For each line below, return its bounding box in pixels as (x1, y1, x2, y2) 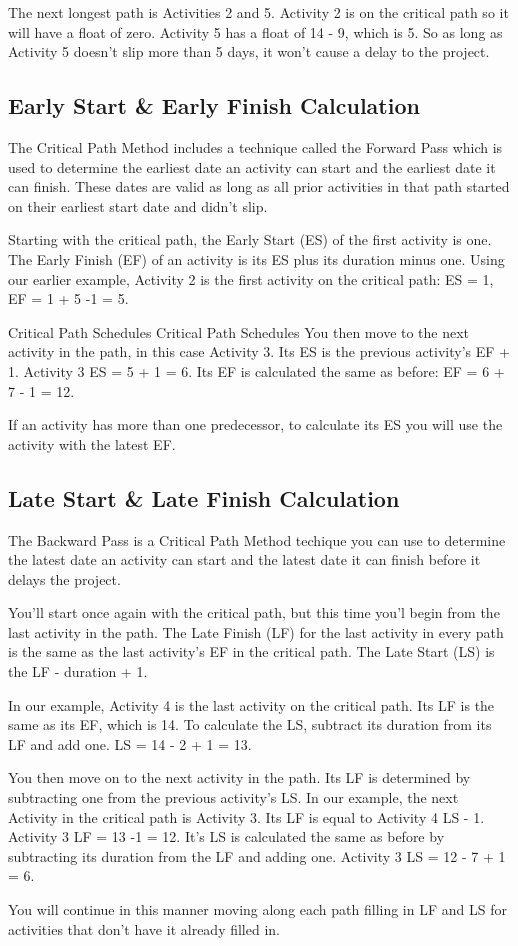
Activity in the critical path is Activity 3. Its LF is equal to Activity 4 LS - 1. (8, 806, 485, 827)
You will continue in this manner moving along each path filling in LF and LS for (8, 899, 507, 919)
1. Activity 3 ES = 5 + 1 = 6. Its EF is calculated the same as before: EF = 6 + (8, 360, 505, 381)
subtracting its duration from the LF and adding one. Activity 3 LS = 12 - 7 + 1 (8, 845, 506, 866)
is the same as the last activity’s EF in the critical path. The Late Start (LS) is (8, 641, 495, 662)
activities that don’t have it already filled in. (8, 918, 280, 939)
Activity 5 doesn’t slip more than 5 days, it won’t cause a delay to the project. (8, 41, 490, 62)
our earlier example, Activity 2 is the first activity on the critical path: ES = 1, (8, 268, 494, 289)
